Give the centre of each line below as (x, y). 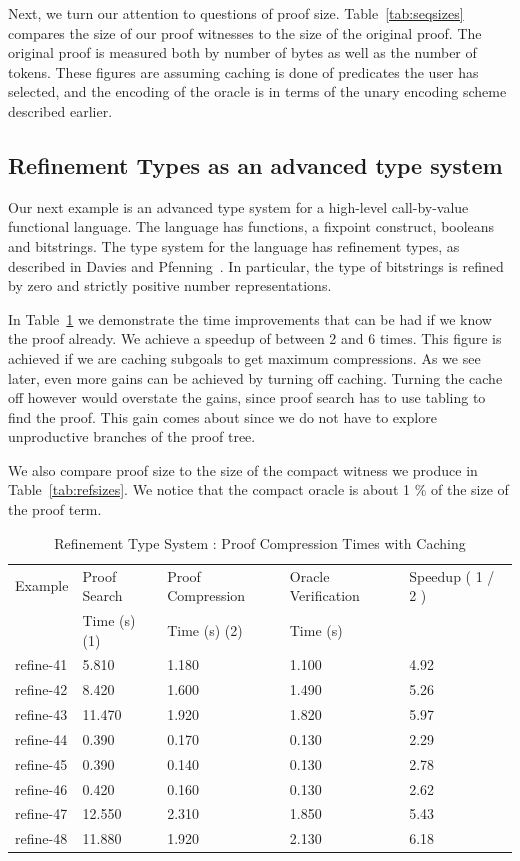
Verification (324, 595)
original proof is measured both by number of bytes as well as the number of (242, 52)
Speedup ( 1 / (452, 575)
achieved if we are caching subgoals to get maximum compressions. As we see (244, 357)
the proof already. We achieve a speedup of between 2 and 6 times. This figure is (255, 338)
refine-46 (41, 788)
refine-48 (41, 838)
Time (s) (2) (205, 629)
